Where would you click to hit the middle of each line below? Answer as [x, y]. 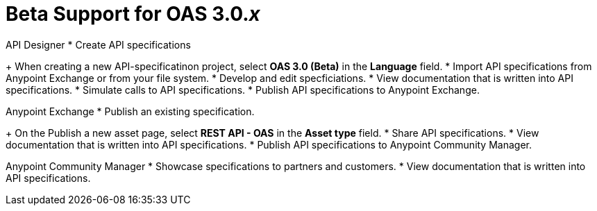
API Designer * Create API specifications [98, 44]
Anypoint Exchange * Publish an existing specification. [130, 111]
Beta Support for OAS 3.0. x [133, 14]
